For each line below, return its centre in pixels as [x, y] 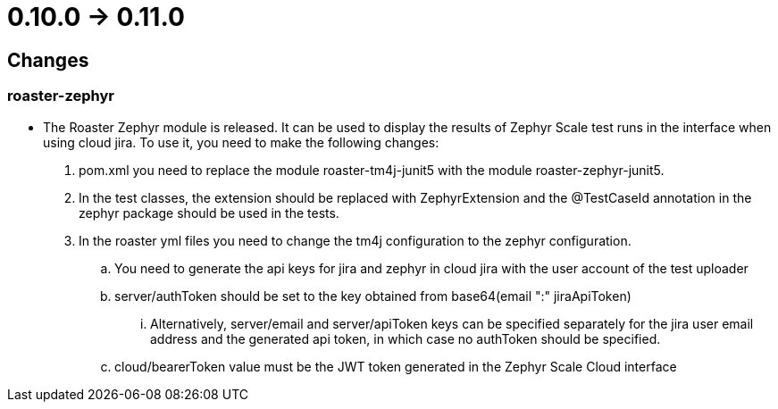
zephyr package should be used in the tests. [209, 213]
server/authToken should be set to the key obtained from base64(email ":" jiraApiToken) [373, 296]
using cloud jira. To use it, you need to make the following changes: [241, 142]
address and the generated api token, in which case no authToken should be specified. [406, 338]
